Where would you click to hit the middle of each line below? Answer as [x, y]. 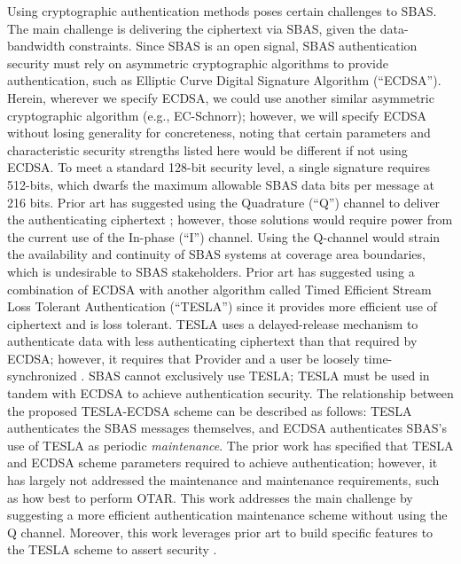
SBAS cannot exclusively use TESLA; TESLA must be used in [259, 376]
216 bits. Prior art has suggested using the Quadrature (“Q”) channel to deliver [224, 202]
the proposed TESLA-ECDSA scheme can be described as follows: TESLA [210, 410]
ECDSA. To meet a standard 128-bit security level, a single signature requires [219, 167]
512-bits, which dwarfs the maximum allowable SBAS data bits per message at [221, 184]
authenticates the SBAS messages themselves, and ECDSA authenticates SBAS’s [227, 428]
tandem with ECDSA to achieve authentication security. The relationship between [230, 393]
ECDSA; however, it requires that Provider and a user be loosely [184, 358]
